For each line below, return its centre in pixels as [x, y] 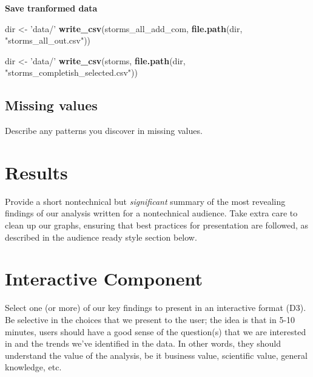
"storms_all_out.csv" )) [48, 40]
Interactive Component [104, 279]
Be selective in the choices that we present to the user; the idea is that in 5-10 [150, 319]
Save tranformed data [51, 8]
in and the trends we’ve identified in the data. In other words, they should [143, 343]
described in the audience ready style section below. [101, 237]
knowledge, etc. [33, 367]
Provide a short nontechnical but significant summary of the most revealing [145, 201]
